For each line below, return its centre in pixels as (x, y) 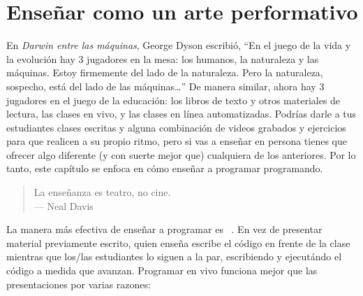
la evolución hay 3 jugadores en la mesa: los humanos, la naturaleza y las (163, 58)
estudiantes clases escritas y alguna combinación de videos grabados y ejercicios (176, 127)
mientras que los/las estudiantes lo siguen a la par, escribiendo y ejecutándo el (174, 256)
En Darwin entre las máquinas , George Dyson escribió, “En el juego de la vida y (179, 45)
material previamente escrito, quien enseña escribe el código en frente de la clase (178, 242)
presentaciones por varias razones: (79, 284)
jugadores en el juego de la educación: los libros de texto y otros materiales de (173, 100)
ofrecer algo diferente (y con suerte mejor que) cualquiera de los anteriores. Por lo (181, 154)
